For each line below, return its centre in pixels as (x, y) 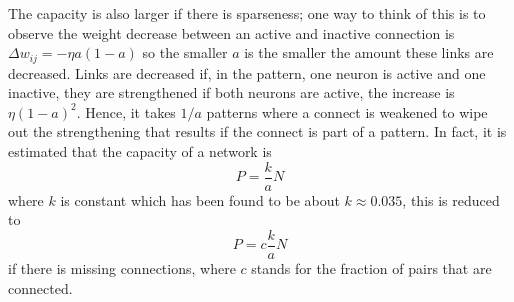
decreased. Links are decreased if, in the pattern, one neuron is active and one (247, 72)
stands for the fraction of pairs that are (371, 267)
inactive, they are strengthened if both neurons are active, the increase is (231, 92)
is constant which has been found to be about (200, 199)
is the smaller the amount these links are (369, 52)
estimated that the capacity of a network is (140, 151)
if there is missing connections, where (122, 267)
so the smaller (185, 52)
